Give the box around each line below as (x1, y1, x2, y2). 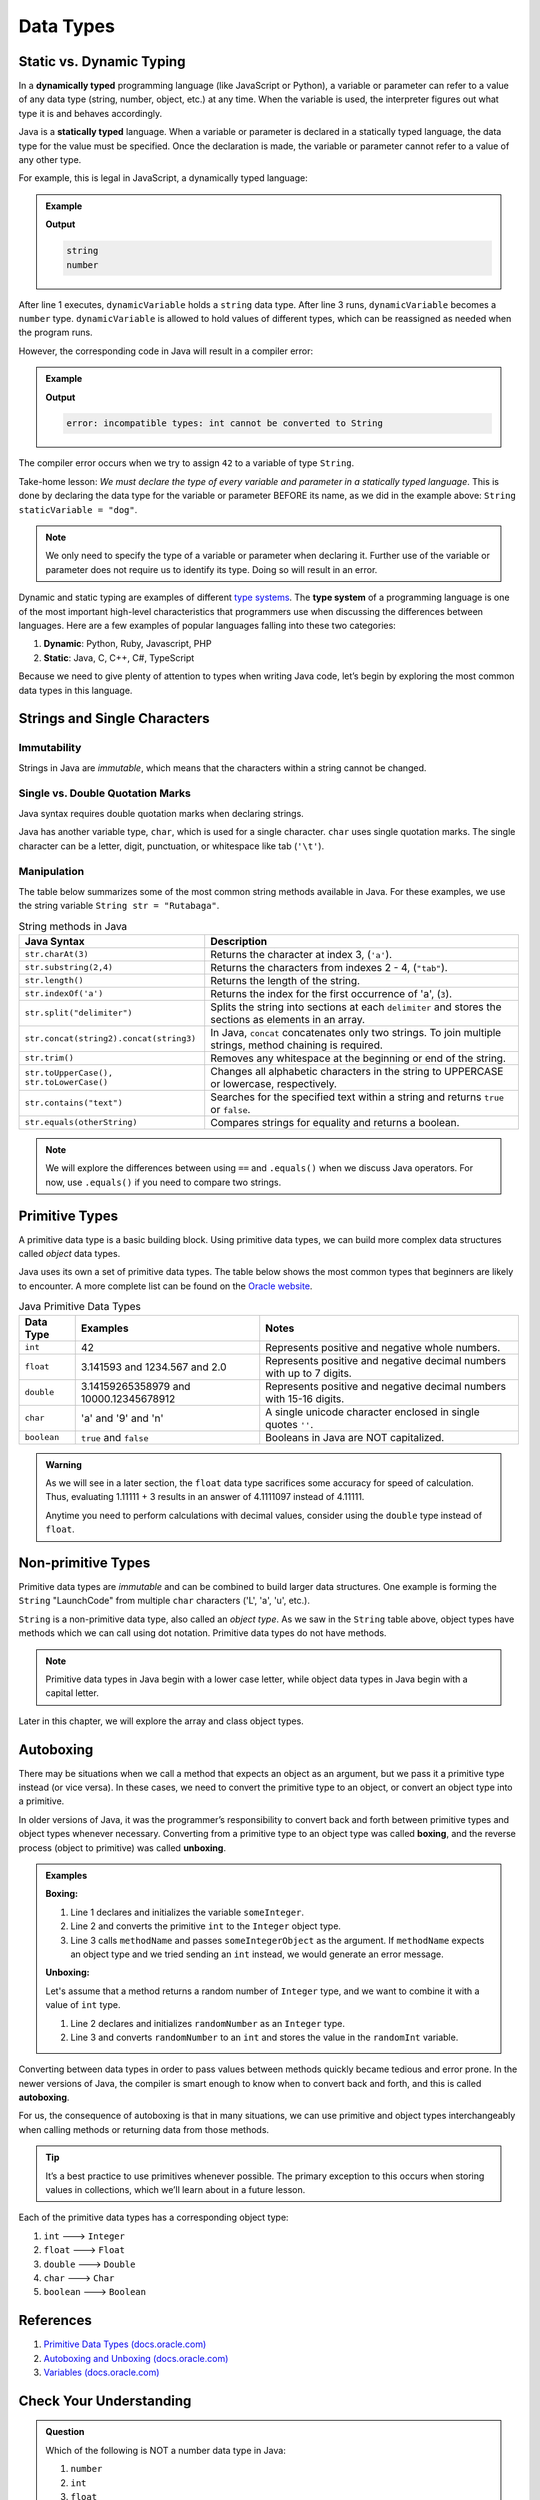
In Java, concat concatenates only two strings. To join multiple (210, 1025, 502, 1039)
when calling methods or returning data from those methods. (18, 2123, 270, 2135)
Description (210, 934, 268, 948)
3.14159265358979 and (80, 1379, 191, 1393)
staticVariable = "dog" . (18, 503, 138, 515)
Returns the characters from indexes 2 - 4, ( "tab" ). (210, 960, 449, 974)
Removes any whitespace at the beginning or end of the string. (210, 1051, 507, 1065)
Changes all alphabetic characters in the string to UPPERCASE (210, 1064, 504, 1078)
